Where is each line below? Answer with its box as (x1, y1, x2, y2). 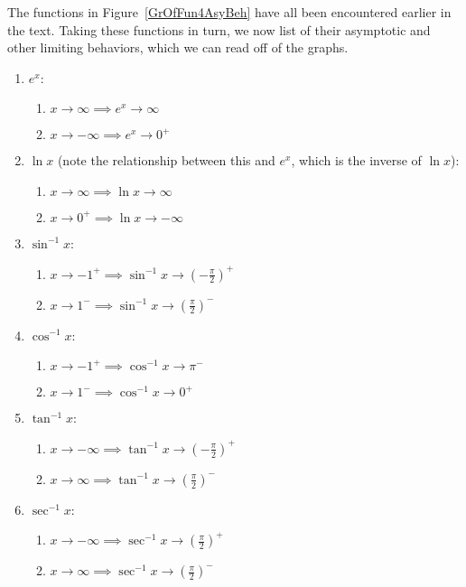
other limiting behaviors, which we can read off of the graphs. (7, 38, 349, 57)
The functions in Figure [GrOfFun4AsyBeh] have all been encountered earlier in (7, 3, 452, 21)
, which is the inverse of (291, 151, 422, 170)
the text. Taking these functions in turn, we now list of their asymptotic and (7, 20, 431, 39)
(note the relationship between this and (57, 151, 275, 170)
